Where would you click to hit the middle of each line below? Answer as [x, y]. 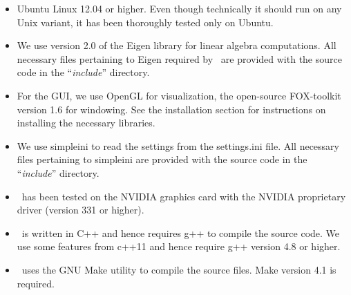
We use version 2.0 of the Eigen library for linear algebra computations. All [177, 45]
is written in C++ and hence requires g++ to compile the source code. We [181, 232]
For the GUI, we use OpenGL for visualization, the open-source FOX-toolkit [179, 95]
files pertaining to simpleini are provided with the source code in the [162, 159]
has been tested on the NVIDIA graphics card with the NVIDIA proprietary [184, 196]
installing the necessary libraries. [86, 123]
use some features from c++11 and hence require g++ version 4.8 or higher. [179, 246]
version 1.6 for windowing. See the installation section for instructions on [171, 109]
